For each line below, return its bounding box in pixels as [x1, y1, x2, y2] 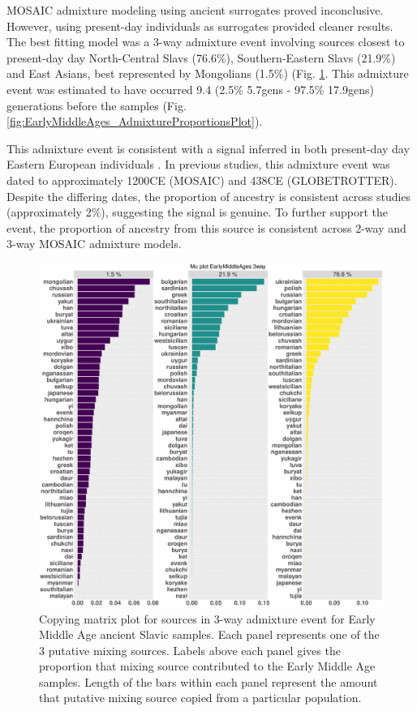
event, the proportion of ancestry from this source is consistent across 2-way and [6, 219, 406, 236]
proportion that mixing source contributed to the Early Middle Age [39, 657, 376, 675]
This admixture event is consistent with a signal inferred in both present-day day [6, 139, 410, 156]
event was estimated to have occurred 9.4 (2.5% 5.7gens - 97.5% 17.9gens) [6, 80, 374, 97]
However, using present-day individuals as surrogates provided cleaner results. [6, 17, 393, 34]
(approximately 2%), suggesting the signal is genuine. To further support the [6, 203, 388, 221]
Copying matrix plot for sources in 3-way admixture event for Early [39, 610, 376, 627]
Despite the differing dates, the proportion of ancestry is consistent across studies [6, 187, 411, 204]
